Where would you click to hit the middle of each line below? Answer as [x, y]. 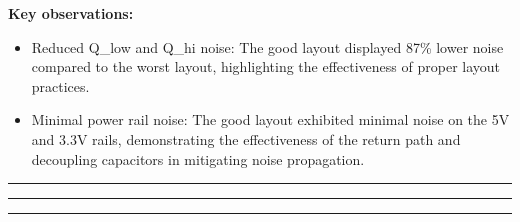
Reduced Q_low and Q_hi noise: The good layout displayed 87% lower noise [267, 46]
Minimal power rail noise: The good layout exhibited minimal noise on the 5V [270, 119]
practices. [60, 85]
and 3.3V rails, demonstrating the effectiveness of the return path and [246, 138]
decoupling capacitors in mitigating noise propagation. [198, 158]
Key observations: [71, 13]
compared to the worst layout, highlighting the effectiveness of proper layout [266, 66]
